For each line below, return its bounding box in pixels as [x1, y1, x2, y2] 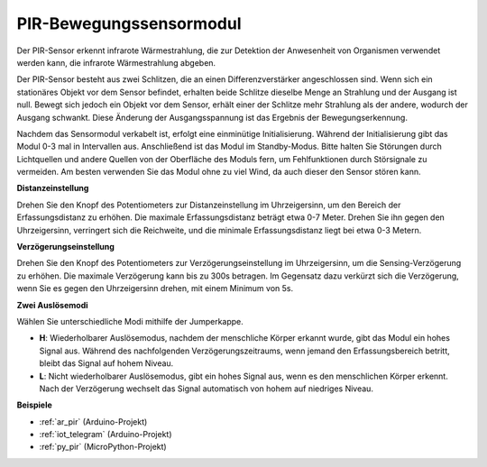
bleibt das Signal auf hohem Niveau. [39, 358, 174, 369]
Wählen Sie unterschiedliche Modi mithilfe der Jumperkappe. [16, 316, 243, 326]
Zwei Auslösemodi [16, 299, 89, 310]
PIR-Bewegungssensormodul [16, 14, 242, 33]
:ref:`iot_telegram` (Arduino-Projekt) [39, 429, 172, 440]
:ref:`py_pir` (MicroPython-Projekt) [39, 442, 167, 453]
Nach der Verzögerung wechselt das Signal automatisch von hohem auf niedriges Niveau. [39, 383, 374, 394]
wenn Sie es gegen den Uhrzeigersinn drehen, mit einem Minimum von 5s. [16, 283, 293, 294]
